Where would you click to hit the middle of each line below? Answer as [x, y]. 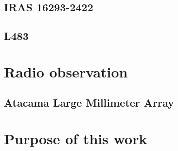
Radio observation [66, 71]
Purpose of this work [76, 138]
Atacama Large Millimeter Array [89, 103]
